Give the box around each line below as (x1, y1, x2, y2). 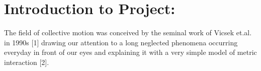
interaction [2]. (4, 56, 49, 67)
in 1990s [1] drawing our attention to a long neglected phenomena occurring (4, 37, 238, 47)
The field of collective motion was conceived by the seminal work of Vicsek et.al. (4, 27, 252, 38)
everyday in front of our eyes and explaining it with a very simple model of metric (4, 47, 257, 57)
